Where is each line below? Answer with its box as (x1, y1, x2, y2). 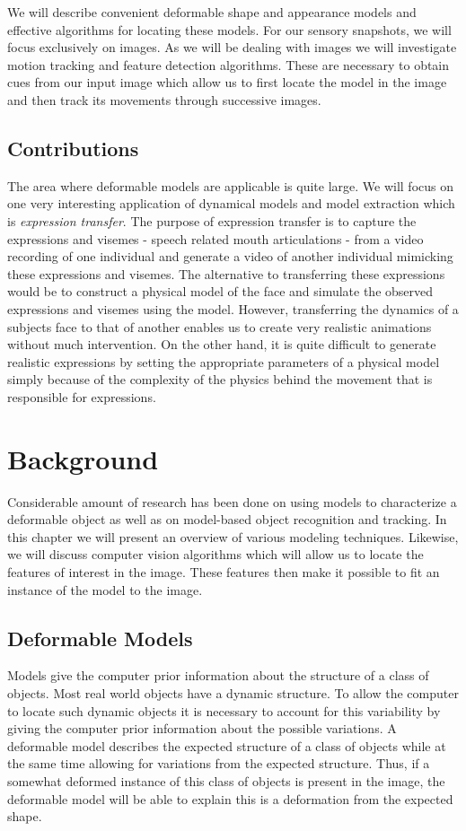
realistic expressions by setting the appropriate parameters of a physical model (7, 352, 440, 371)
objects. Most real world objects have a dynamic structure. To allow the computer (7, 683, 459, 702)
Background (7, 440, 159, 477)
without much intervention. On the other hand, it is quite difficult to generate (7, 335, 436, 354)
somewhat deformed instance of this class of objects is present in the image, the (7, 771, 445, 790)
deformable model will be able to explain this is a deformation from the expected (7, 789, 453, 808)
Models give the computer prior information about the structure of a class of (7, 666, 429, 685)
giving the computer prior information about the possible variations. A (7, 719, 397, 738)
